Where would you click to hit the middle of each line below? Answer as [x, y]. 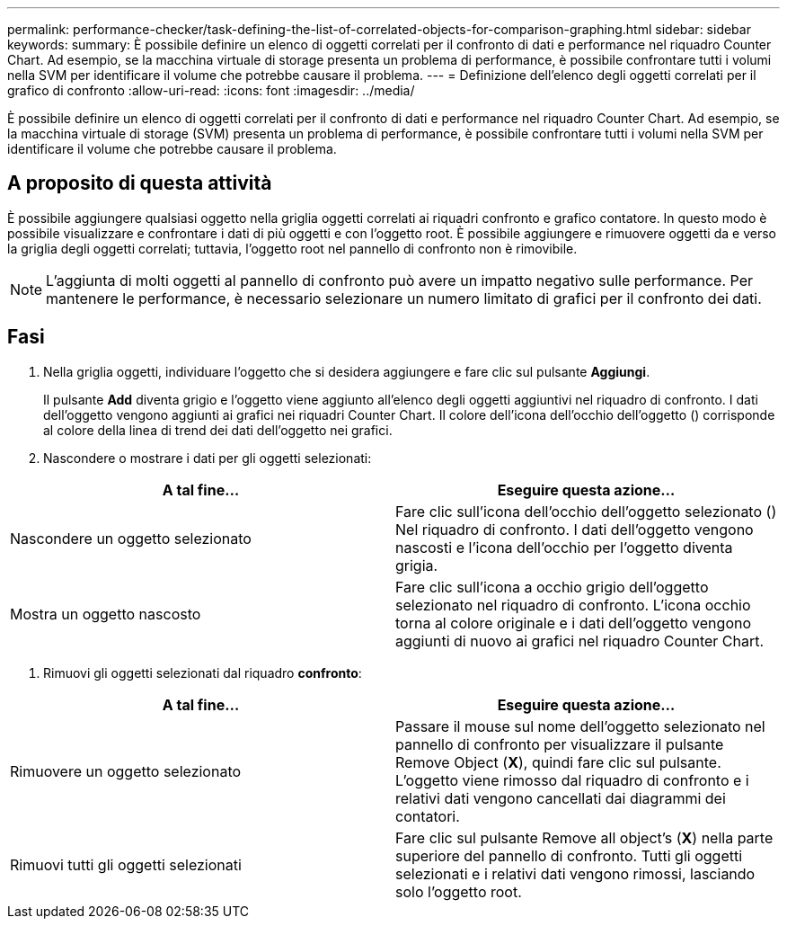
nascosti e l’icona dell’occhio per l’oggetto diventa [564, 547]
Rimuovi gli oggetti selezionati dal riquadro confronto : [203, 672]
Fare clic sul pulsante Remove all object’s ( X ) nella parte [584, 837]
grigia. [417, 565]
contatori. [428, 816]
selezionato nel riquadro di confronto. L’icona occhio [573, 605]
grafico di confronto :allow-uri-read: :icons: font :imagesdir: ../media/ [211, 90]
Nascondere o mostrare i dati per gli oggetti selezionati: [208, 458]
